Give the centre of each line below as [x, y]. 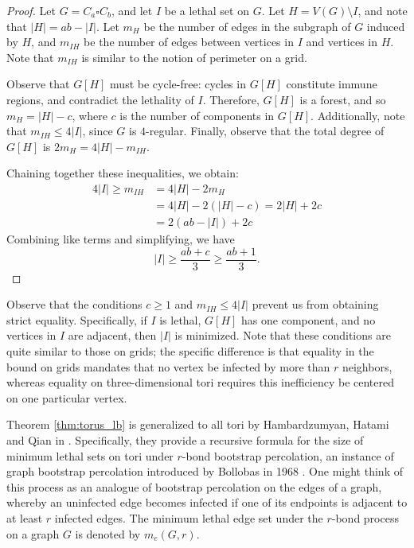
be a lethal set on [207, 10]
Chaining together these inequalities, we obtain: [123, 173]
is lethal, [180, 319]
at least [25, 518]
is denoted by [108, 533]
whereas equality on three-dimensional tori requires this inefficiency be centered [201, 382]
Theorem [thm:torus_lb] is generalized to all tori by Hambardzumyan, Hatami [198, 424]
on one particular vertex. [67, 397]
